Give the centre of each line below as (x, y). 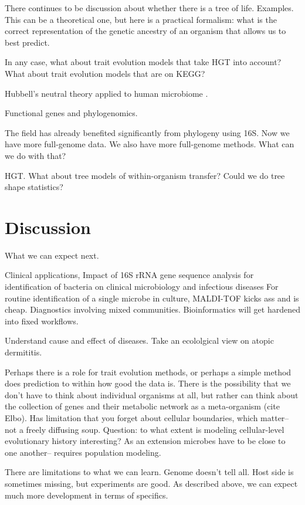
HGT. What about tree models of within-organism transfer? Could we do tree (145, 175)
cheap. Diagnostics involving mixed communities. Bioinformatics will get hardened (152, 309)
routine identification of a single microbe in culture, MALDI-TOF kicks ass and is (152, 298)
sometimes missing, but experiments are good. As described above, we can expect (151, 483)
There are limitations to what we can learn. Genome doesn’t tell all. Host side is (149, 472)
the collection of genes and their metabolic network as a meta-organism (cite (142, 406)
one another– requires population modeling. (83, 452)
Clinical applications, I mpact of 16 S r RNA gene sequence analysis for (129, 275)
